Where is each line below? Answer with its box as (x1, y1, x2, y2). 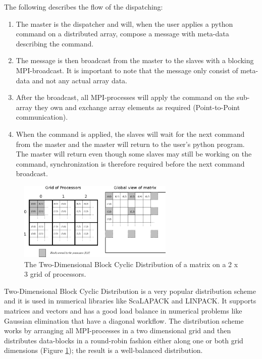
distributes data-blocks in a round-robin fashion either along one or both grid (4, 335, 243, 345)
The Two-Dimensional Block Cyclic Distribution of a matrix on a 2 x (24, 259, 238, 269)
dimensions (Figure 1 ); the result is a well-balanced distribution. (4, 345, 203, 355)
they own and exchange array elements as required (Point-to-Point (34, 101, 240, 112)
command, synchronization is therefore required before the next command (16, 158, 245, 169)
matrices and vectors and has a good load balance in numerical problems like (4, 305, 242, 316)
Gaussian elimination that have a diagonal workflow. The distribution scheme (4, 315, 244, 326)
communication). (16, 112, 68, 122)
